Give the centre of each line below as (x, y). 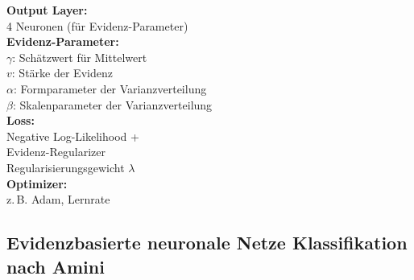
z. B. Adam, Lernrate (58, 199)
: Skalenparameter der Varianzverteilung (112, 104)
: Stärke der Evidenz (62, 73)
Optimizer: (37, 183)
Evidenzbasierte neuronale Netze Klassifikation (207, 243)
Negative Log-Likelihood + (73, 136)
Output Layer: (47, 10)
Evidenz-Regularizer (56, 152)
